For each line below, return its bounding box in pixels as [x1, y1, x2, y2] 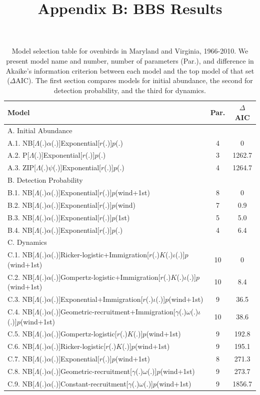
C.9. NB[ [7, 378, 34, 388]
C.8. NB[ [7, 365, 34, 376]
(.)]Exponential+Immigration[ [51, 294, 143, 304]
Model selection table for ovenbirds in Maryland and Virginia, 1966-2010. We [11, 46, 248, 56]
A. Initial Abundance [7, 125, 72, 135]
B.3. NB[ [7, 212, 34, 222]
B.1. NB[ [7, 187, 34, 197]
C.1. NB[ [7, 249, 34, 260]
